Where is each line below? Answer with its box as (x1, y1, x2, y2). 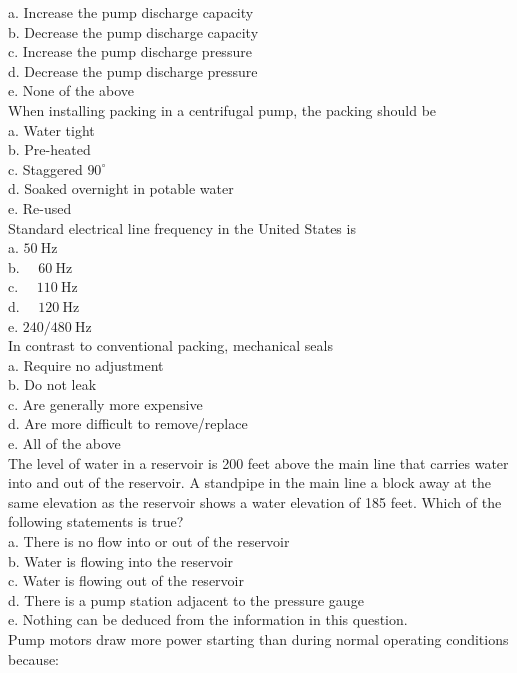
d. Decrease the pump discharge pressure (8, 60, 258, 81)
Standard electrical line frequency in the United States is (8, 217, 356, 238)
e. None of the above (8, 80, 134, 101)
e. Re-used (8, 197, 72, 218)
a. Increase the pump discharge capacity (8, 2, 254, 22)
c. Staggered (8, 158, 83, 179)
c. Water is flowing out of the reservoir (8, 570, 244, 591)
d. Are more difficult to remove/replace (8, 413, 248, 434)
